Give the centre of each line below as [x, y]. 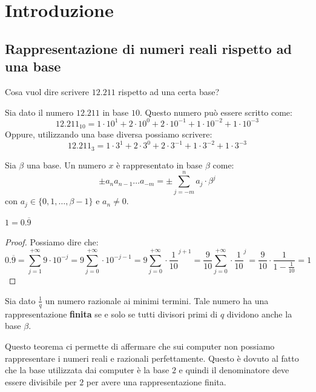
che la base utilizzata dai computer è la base [87, 370]
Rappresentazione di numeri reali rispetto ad [149, 48]
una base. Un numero [66, 164]
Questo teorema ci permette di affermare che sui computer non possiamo [140, 346]
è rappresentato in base [160, 164]
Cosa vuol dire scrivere [47, 91]
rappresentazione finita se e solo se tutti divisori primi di [111, 314]
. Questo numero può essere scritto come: [216, 112]
